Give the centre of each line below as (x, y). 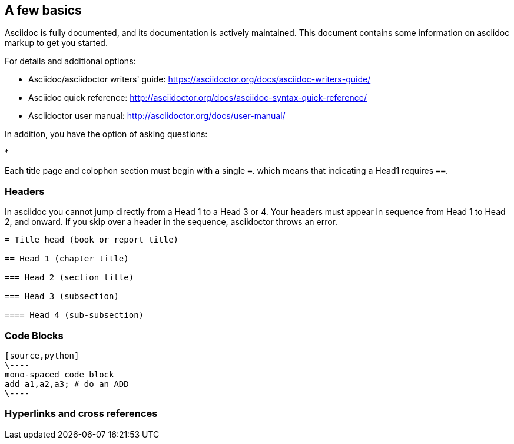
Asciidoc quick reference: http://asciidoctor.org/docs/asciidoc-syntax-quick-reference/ (198, 98)
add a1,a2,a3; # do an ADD (67, 384)
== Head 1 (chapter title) (67, 259)
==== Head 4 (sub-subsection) (74, 315)
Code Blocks (34, 335)
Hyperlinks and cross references (81, 414)
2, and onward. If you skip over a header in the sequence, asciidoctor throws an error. (171, 222)
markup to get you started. (56, 43)
